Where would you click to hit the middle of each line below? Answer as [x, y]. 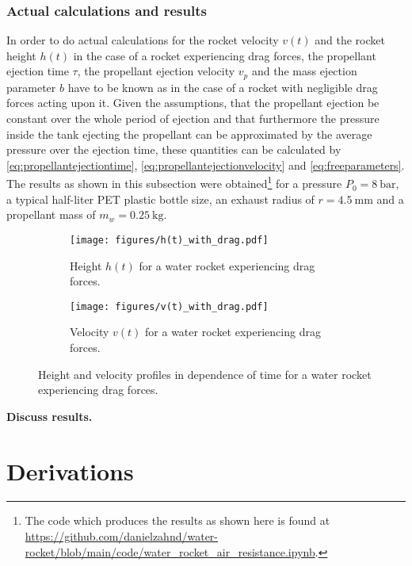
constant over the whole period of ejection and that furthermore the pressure [193, 119]
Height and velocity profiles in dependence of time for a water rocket [205, 374]
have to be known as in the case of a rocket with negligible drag [223, 87]
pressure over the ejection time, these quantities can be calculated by [174, 149]
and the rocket [350, 40]
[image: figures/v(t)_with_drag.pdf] [169, 306]
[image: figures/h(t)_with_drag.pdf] [169, 240]
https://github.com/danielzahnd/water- [122, 536]
